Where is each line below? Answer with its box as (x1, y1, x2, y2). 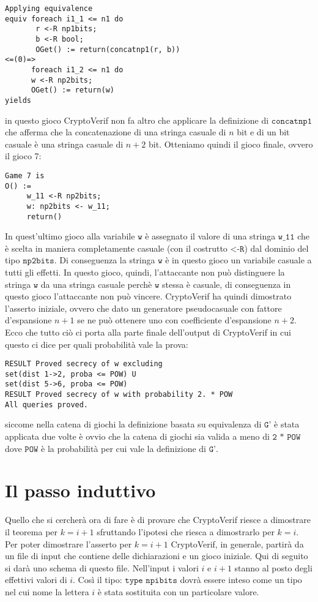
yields (5, 96, 31, 105)
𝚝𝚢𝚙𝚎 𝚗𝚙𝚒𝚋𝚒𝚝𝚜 (125, 576, 177, 585)
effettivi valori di (5, 573, 67, 586)
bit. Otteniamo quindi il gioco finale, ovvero (149, 137, 313, 150)
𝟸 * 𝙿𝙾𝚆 (272, 433, 301, 442)
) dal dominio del (244, 241, 309, 254)
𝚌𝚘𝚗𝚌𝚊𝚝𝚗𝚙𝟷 (271, 116, 312, 126)
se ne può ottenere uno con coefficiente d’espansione (77, 314, 272, 326)
